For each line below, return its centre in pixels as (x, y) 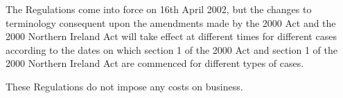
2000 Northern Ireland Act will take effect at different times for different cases (171, 36)
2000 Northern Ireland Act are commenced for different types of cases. (155, 63)
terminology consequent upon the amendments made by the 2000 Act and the (171, 22)
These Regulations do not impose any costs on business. (124, 86)
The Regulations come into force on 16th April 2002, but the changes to (159, 9)
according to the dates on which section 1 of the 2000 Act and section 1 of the (171, 49)
